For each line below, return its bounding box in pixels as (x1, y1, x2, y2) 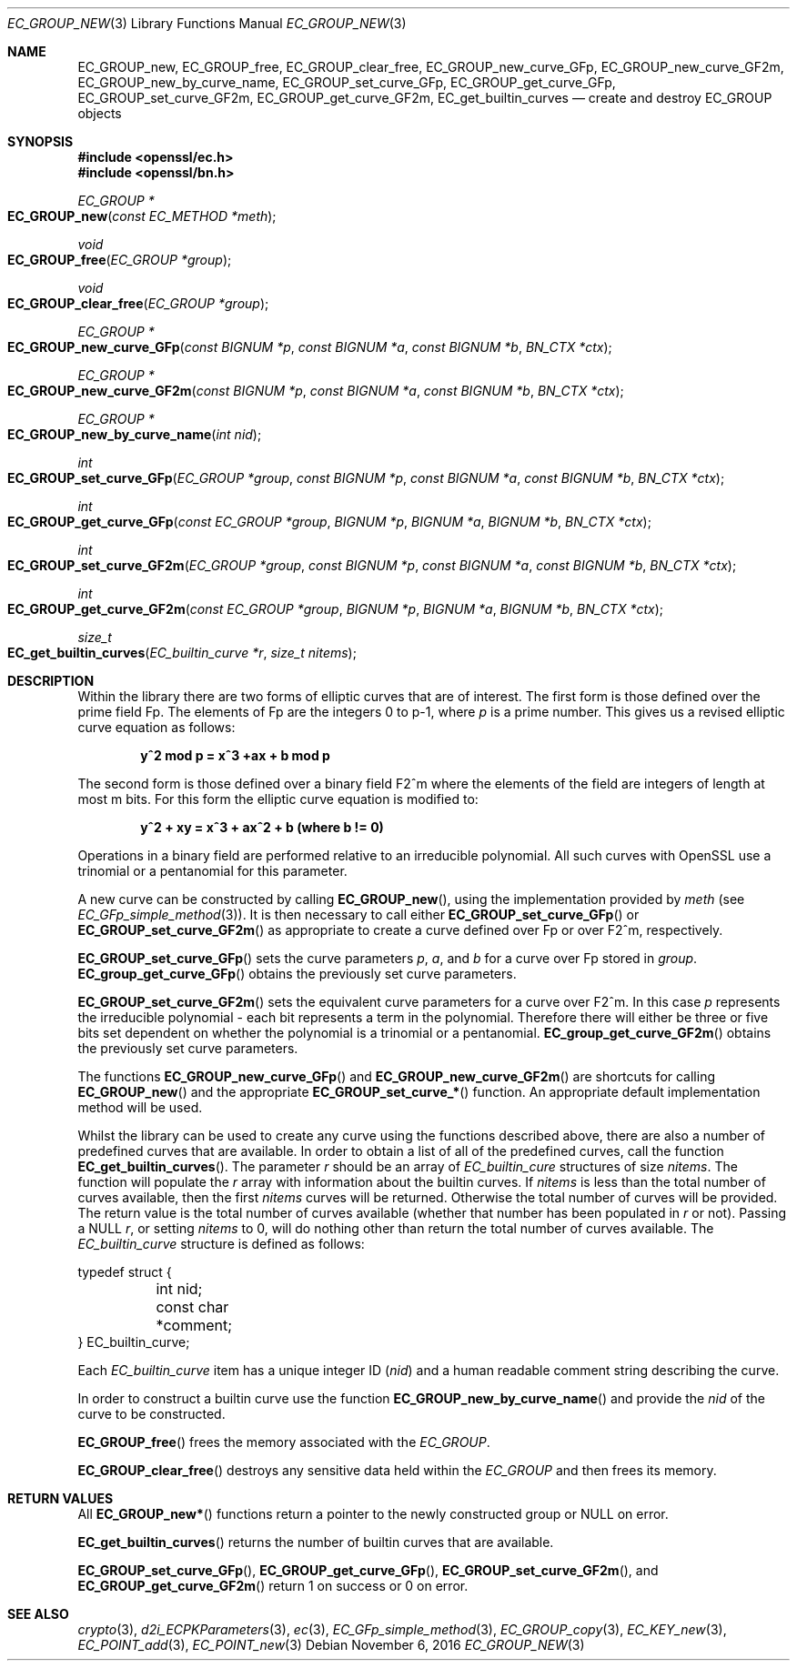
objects (77, 106, 122, 121)
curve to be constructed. (77, 1406, 226, 1422)
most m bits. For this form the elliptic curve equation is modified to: (77, 791, 479, 807)
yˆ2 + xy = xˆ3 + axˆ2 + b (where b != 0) (140, 819, 384, 835)
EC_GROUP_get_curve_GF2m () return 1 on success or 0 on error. (77, 1578, 469, 1593)
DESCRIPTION (7, 673, 95, 688)
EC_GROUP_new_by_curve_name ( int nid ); (7, 427, 262, 442)
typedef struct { (77, 1264, 172, 1280)
